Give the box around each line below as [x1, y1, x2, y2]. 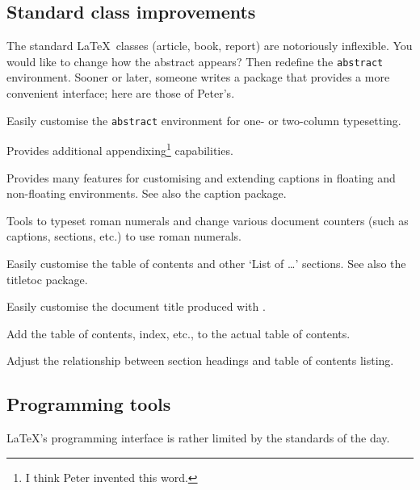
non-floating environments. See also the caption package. [6, 185, 287, 202]
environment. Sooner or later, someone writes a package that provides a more [6, 69, 390, 86]
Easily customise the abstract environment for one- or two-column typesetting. [6, 111, 401, 128]
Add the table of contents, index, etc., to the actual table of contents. [6, 325, 351, 341]
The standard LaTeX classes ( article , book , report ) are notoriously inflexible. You [6, 37, 413, 54]
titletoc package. [6, 270, 88, 287]
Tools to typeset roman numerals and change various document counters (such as [6, 211, 409, 228]
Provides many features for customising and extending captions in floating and [6, 169, 396, 186]
